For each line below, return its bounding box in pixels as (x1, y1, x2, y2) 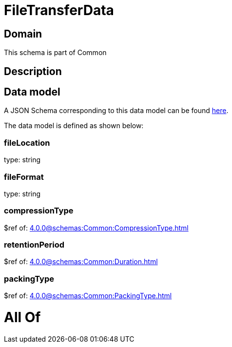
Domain (4, 27, 42, 40)
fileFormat (4, 172, 44, 182)
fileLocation (4, 137, 50, 148)
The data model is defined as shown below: (4, 121, 144, 130)
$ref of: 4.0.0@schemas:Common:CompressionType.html (4, 223, 189, 232)
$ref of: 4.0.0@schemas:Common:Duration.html (4, 257, 158, 266)
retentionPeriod (4, 240, 65, 250)
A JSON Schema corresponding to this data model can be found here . (4, 106, 229, 115)
